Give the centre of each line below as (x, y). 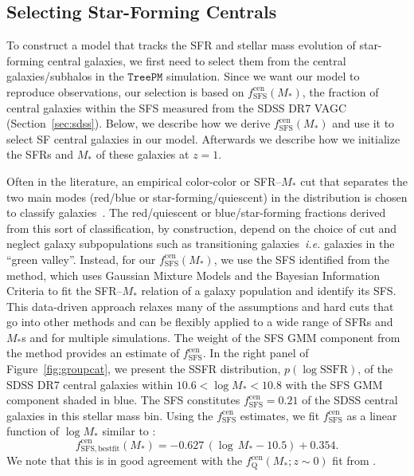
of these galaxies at (143, 154)
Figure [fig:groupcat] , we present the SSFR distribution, (144, 369)
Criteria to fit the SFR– (64, 291)
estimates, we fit (280, 415)
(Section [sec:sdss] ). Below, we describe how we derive (139, 123)
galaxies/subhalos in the (65, 76)
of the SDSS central (350, 400)
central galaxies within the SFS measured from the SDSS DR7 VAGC (176, 107)
